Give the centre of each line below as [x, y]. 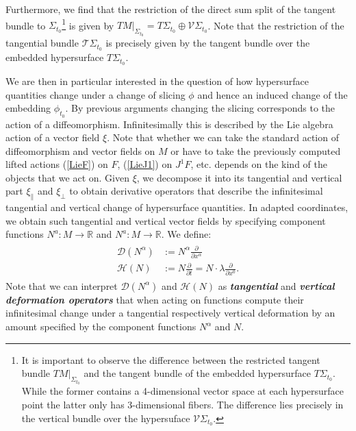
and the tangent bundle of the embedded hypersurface [197, 373]
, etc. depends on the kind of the [259, 164]
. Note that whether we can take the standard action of [223, 137]
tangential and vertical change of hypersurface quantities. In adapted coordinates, [177, 207]
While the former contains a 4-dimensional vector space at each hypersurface [183, 391]
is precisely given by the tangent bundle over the [208, 43]
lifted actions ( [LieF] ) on [57, 164]
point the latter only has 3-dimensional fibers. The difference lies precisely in [182, 404]
